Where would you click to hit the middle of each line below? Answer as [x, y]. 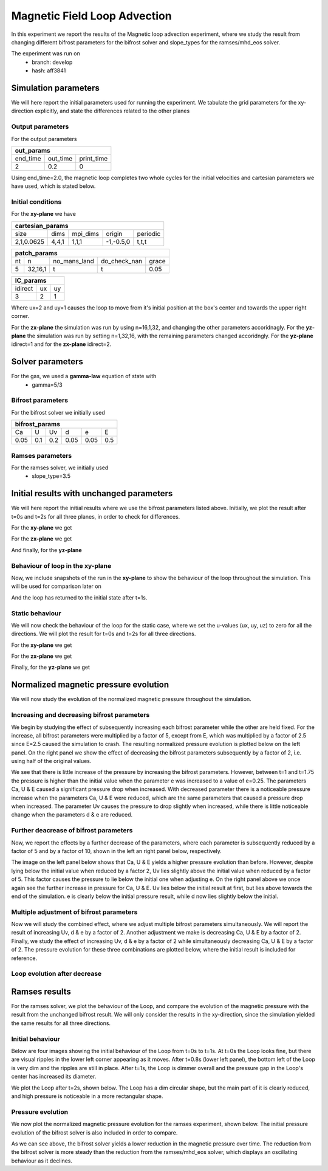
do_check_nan [122, 261]
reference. [24, 958]
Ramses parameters [42, 455]
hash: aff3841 [49, 71]
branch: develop [52, 62]
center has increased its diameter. [54, 1077]
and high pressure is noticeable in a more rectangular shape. [87, 1096]
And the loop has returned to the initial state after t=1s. [79, 597]
